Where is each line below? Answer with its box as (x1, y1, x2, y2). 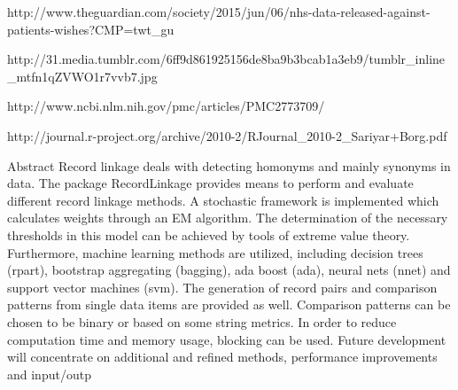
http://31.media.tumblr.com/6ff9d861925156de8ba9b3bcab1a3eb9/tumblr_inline (7, 50, 446, 68)
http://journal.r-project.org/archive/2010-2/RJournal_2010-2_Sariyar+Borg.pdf (7, 126, 447, 144)
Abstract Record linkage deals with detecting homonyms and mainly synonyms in (7, 156, 451, 175)
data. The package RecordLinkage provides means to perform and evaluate (7, 174, 414, 192)
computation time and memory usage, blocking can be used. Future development (7, 330, 446, 348)
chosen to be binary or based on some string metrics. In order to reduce (7, 312, 397, 331)
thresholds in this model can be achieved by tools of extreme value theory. (7, 225, 410, 244)
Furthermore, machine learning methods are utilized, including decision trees (7, 243, 423, 261)
